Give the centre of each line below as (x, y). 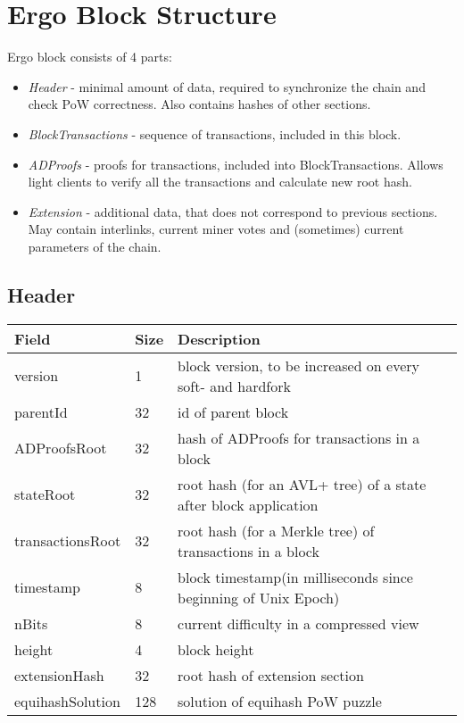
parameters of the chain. (95, 246)
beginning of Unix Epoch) (259, 597)
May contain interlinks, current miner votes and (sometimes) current (216, 229)
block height (216, 649)
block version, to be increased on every (299, 365)
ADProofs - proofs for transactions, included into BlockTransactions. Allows (236, 164)
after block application (248, 504)
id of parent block (233, 411)
